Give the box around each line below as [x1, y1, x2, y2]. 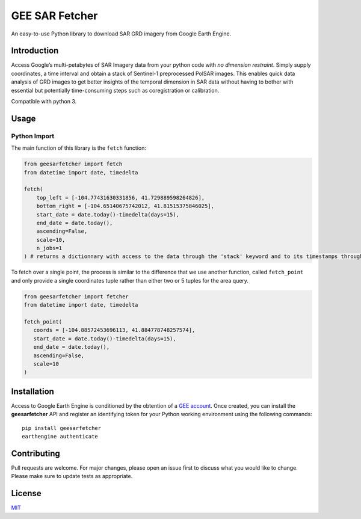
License [11, 488, 42, 499]
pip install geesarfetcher [22, 425, 102, 431]
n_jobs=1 [36, 245, 63, 252]
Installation [11, 386, 54, 396]
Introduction [11, 46, 59, 56]
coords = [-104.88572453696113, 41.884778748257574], [33, 327, 196, 334]
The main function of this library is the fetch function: [11, 144, 147, 152]
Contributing [11, 448, 60, 458]
